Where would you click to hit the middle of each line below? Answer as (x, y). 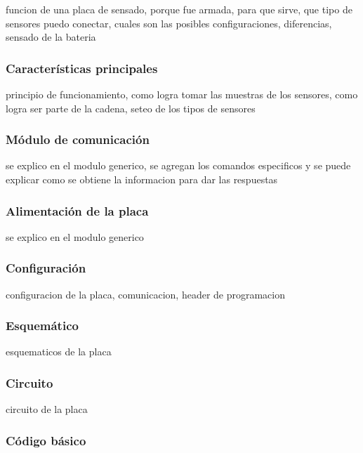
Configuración (46, 268)
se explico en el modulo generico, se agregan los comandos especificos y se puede (178, 165)
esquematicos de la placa (59, 352)
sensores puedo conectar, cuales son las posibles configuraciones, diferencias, (169, 23)
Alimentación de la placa (77, 210)
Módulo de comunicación (78, 139)
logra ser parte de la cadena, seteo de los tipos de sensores (131, 108)
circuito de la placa (47, 409)
